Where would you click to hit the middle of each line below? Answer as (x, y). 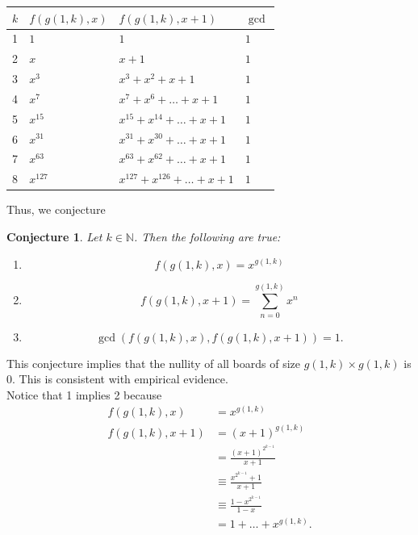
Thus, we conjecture (56, 209)
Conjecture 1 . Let (54, 236)
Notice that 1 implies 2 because (84, 394)
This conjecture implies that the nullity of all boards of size (153, 363)
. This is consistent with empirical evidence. (120, 379)
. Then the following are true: (207, 236)
